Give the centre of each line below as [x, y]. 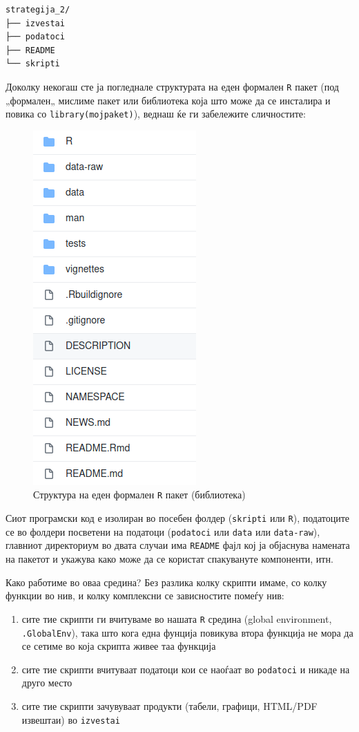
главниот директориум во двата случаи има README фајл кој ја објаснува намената [178, 545]
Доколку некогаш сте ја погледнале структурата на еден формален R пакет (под [172, 86]
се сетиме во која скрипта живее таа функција [119, 646]
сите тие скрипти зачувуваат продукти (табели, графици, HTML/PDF [169, 706]
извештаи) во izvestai [71, 719]
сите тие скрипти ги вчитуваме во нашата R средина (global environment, [177, 618]
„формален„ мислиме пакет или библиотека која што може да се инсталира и [168, 100]
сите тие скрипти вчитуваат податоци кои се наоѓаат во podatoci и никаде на [186, 669]
